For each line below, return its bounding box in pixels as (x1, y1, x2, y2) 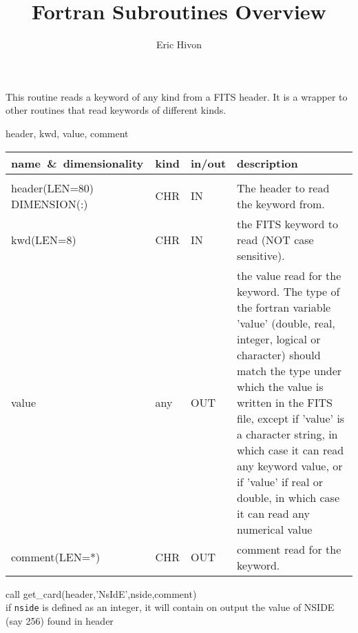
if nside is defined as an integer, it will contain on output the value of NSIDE (6, 600, 335, 614)
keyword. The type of (237, 283, 340, 299)
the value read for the (237, 267, 341, 283)
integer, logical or (237, 330, 321, 347)
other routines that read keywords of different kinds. (6, 103, 227, 117)
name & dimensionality (11, 154, 144, 171)
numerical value (237, 521, 313, 537)
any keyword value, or (237, 457, 343, 474)
